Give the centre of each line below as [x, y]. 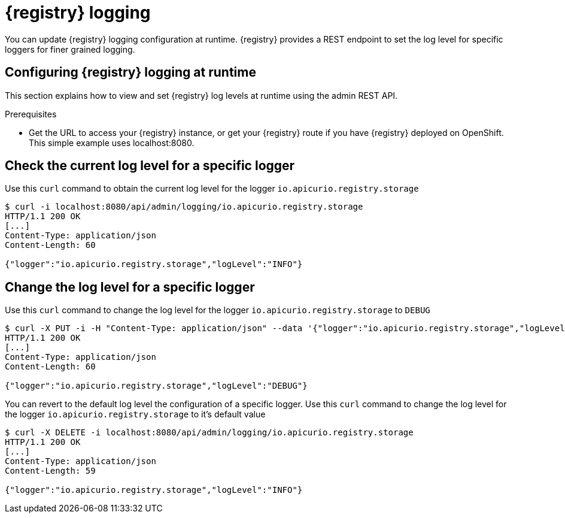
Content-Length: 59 [50, 471]
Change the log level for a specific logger [130, 287]
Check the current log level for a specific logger [150, 166]
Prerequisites [31, 114]
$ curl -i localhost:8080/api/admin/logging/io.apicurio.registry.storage [184, 207]
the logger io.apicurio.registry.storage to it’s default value [135, 414]
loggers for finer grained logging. [70, 49]
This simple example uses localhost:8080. [112, 143]
